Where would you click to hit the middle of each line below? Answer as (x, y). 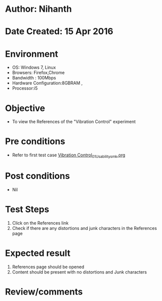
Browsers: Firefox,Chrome (38, 73)
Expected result (38, 253)
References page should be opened (48, 267)
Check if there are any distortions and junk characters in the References (84, 228)
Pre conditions (35, 141)
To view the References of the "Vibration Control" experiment (74, 122)
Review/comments (44, 291)
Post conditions (38, 176)
